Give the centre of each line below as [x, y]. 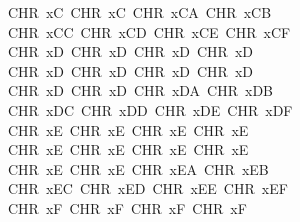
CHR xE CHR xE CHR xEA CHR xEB [138, 168]
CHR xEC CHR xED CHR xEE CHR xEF [147, 188]
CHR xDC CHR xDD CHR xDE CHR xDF [150, 109]
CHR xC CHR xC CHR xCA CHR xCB [139, 12]
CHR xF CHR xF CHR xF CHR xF [127, 207]
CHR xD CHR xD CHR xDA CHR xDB [140, 90]
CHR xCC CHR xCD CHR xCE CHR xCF [149, 31]
